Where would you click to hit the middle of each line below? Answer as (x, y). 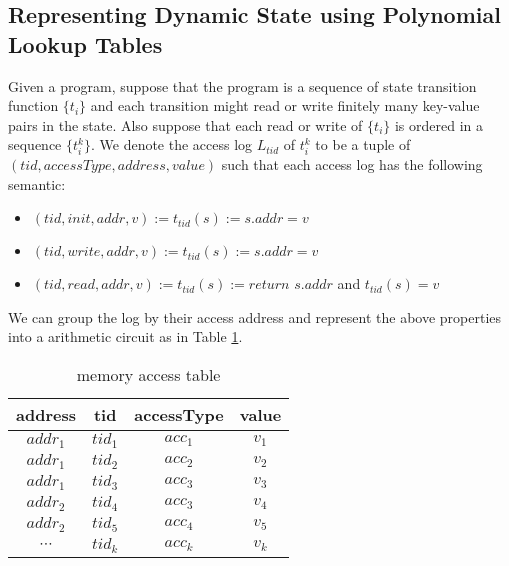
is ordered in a (439, 124)
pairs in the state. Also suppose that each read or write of (185, 124)
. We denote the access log (171, 144)
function (33, 105)
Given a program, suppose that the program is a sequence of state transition (242, 85)
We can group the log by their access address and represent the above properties (255, 316)
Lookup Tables (85, 43)
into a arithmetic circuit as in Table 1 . (125, 336)
